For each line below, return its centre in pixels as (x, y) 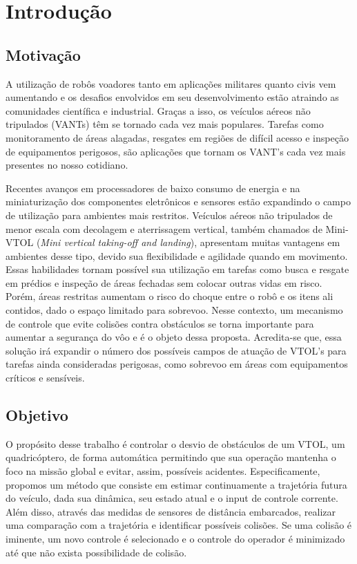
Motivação (43, 54)
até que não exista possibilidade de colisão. (96, 552)
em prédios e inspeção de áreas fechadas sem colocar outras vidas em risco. (164, 282)
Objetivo (37, 415)
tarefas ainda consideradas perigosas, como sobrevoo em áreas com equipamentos (177, 364)
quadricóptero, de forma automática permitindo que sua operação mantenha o (171, 457)
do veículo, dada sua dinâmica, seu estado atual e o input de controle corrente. (172, 498)
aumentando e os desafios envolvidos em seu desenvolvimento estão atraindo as (172, 97)
